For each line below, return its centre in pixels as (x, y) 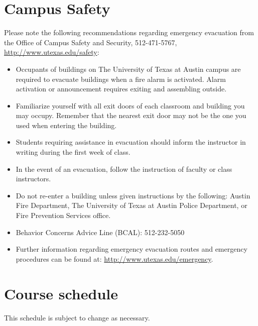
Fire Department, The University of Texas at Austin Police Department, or (132, 205)
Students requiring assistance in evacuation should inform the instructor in (131, 142)
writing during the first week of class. (73, 152)
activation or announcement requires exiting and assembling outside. (121, 89)
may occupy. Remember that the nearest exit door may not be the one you (131, 115)
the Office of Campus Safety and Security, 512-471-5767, (91, 42)
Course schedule (61, 293)
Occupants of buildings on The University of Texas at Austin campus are (128, 69)
